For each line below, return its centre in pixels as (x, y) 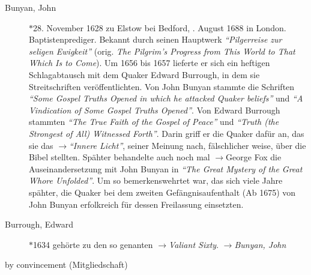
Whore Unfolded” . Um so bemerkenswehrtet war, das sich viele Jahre (156, 180)
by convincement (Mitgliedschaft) (66, 264)
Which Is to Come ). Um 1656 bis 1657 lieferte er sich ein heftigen (149, 63)
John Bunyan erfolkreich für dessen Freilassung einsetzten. (136, 204)
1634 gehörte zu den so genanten (93, 244)
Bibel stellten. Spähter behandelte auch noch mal (119, 157)
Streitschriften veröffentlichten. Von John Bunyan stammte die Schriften (162, 86)
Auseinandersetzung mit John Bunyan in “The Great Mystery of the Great (166, 168)
